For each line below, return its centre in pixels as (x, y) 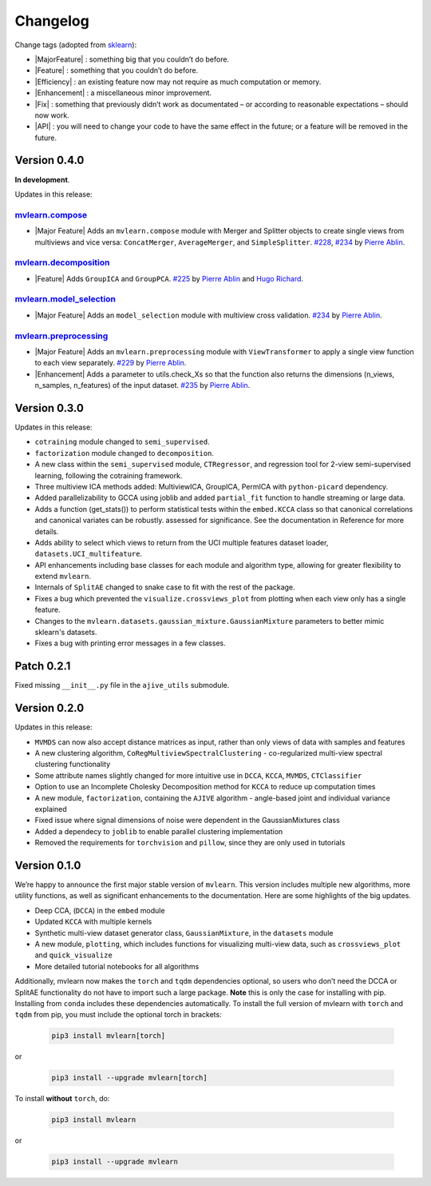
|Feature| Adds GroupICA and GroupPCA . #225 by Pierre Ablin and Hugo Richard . (169, 278)
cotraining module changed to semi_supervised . (123, 442)
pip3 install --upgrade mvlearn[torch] (129, 1078)
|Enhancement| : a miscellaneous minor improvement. (123, 93)
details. (47, 531)
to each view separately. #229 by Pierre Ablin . (111, 363)
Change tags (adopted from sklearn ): (76, 45)
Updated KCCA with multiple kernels (93, 922)
